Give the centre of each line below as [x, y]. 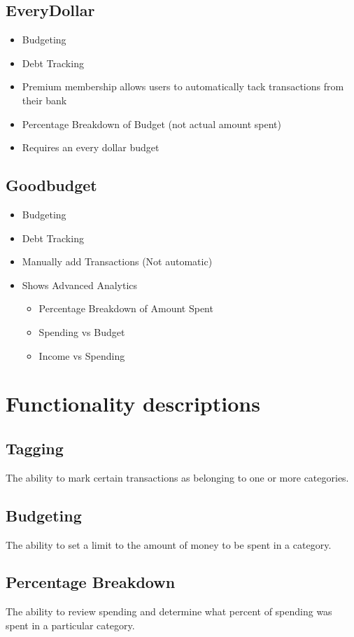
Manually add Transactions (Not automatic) [117, 261]
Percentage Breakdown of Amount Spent [126, 308]
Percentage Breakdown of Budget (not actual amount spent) [151, 124]
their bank [44, 100]
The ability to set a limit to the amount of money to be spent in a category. [169, 544]
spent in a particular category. [70, 625]
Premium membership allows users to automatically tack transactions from [183, 86]
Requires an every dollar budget [91, 147]
